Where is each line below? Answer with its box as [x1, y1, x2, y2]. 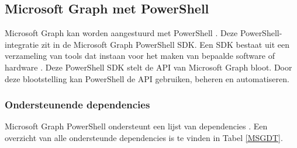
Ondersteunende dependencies [5, 97, 150, 112]
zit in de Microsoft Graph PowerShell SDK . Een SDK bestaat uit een [41, 38, 289, 50]
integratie [5, 38, 39, 50]
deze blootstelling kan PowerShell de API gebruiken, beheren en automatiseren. [5, 72, 289, 84]
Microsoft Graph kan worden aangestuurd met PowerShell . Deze [5, 27, 238, 39]
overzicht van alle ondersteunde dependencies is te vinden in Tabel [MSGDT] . [5, 131, 283, 143]
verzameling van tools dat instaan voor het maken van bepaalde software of [5, 50, 275, 62]
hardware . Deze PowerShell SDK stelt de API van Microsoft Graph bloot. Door [5, 61, 292, 73]
